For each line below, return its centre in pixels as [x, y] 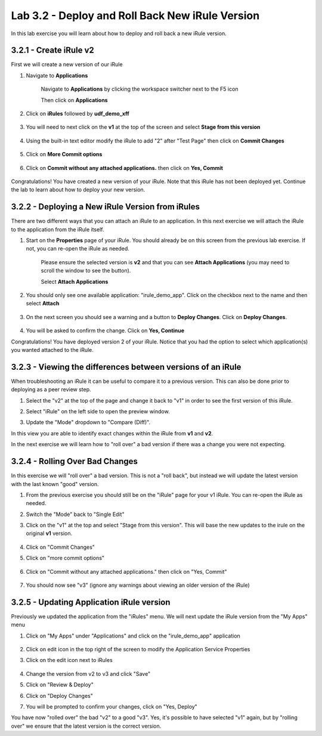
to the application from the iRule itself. [58, 229]
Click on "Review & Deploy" [60, 685]
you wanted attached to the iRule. [52, 350]
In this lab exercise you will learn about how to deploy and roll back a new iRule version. [119, 33]
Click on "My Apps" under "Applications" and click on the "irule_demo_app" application [133, 636]
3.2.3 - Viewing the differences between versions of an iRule [126, 367]
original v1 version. [49, 533]
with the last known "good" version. [55, 484]
